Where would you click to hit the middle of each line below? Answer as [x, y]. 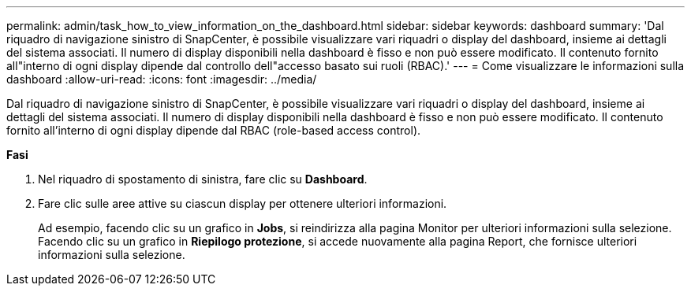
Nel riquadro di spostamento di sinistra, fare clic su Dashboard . [203, 179]
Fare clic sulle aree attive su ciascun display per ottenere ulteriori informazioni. [243, 203]
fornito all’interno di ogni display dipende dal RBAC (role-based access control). [214, 130]
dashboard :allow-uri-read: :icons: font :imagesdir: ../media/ [162, 79]
